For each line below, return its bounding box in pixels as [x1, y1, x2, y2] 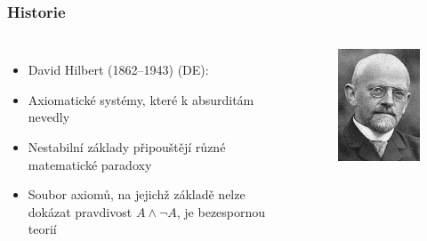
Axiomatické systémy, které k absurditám [28, 90, 254, 108]
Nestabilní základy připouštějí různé [28, 138, 226, 156]
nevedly [28, 108, 70, 126]
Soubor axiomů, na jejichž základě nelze [28, 185, 246, 204]
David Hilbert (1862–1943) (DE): [28, 60, 209, 79]
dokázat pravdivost [28, 202, 133, 221]
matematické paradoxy [28, 155, 152, 173]
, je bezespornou [176, 202, 266, 221]
